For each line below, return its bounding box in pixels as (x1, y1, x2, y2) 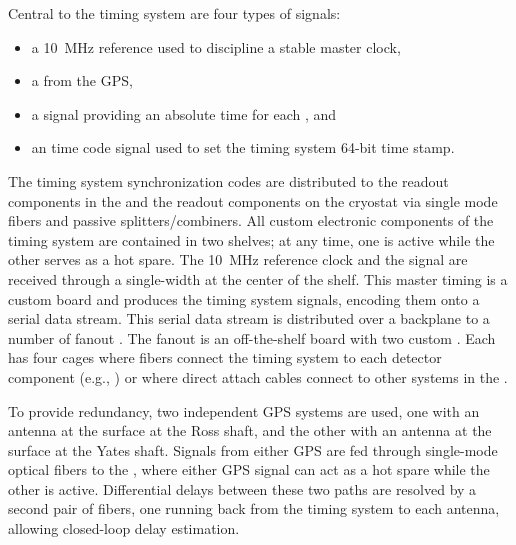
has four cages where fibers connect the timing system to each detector (8, 347, 442, 368)
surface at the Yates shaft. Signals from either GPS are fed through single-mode (8, 439, 498, 460)
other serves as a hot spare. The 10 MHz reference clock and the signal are (8, 249, 468, 270)
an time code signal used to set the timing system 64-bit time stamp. (31, 137, 455, 158)
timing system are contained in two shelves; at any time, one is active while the (8, 229, 495, 250)
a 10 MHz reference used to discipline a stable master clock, (31, 36, 401, 57)
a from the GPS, (31, 70, 133, 91)
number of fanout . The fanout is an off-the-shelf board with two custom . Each (8, 327, 496, 348)
